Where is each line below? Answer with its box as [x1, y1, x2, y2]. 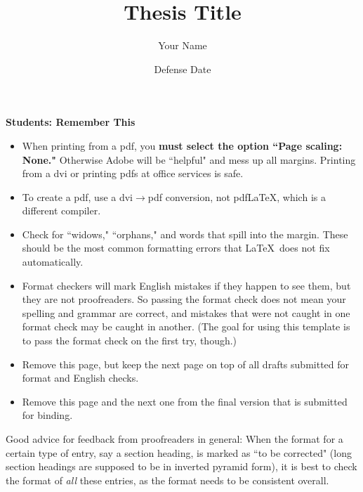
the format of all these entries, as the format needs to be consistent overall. [6, 472, 329, 487]
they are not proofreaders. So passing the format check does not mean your [22, 292, 346, 306]
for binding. [22, 408, 73, 422]
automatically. [22, 254, 84, 269]
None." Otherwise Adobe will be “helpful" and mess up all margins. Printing [22, 152, 356, 167]
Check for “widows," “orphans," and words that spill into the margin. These [22, 226, 348, 241]
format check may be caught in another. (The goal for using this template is [22, 319, 350, 334]
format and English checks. [22, 370, 139, 385]
